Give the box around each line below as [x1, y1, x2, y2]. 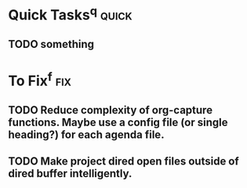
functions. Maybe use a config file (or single [8, 116, 228, 129]
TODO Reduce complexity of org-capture [8, 103, 213, 116]
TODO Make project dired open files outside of [8, 155, 239, 168]
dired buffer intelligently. [8, 167, 133, 180]
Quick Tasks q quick [8, 3, 133, 24]
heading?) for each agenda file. [8, 127, 165, 141]
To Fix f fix [8, 69, 72, 90]
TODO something [8, 37, 95, 50]
